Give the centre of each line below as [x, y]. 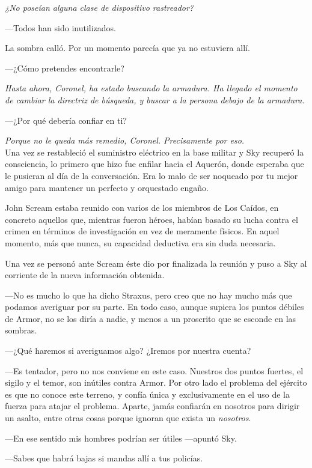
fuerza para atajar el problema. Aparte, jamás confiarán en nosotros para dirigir [152, 406]
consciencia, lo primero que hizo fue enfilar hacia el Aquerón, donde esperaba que [154, 164]
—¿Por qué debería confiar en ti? [66, 120]
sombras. [21, 330]
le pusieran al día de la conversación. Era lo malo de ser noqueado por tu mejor [151, 175]
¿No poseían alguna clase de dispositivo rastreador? [99, 7]
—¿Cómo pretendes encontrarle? [65, 68]
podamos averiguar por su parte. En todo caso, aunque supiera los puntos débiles [154, 307]
